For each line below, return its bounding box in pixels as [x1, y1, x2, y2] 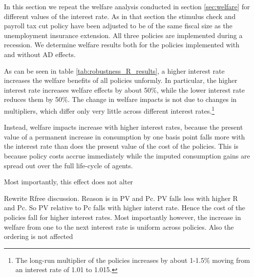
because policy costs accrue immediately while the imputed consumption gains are [4, 150, 250, 160]
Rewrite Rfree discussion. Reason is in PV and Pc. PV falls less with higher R [4, 193, 238, 203]
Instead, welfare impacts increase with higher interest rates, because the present [4, 122, 243, 132]
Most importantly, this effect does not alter [4, 177, 133, 187]
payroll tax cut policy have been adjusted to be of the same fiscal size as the [4, 20, 233, 31]
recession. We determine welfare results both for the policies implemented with [4, 40, 239, 50]
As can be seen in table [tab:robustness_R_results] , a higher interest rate [4, 65, 225, 76]
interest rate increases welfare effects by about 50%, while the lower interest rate [4, 84, 245, 95]
